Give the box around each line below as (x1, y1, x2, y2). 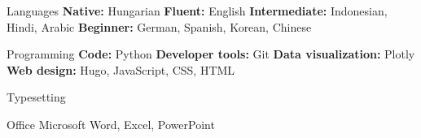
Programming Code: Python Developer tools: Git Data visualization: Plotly (7, 45, 415, 63)
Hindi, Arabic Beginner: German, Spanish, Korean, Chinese (7, 18, 312, 35)
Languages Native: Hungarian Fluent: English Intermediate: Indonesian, (7, 2, 388, 19)
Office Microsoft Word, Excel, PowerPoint (7, 115, 215, 132)
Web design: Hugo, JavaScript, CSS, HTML (7, 61, 235, 78)
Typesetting (7, 88, 66, 106)
